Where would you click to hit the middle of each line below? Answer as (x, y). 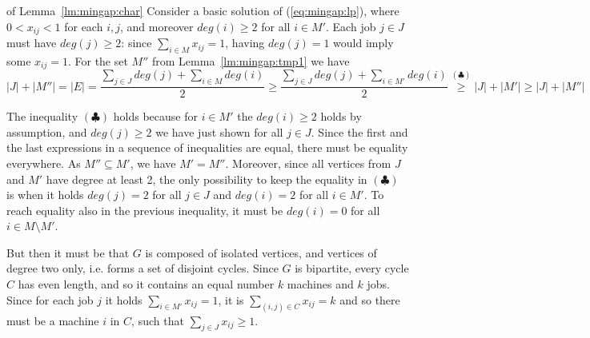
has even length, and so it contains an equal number (146, 284)
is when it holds (45, 195)
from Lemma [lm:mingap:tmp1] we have (251, 60)
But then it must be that (68, 252)
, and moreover (157, 26)
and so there (370, 299)
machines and (320, 284)
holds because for (155, 116)
